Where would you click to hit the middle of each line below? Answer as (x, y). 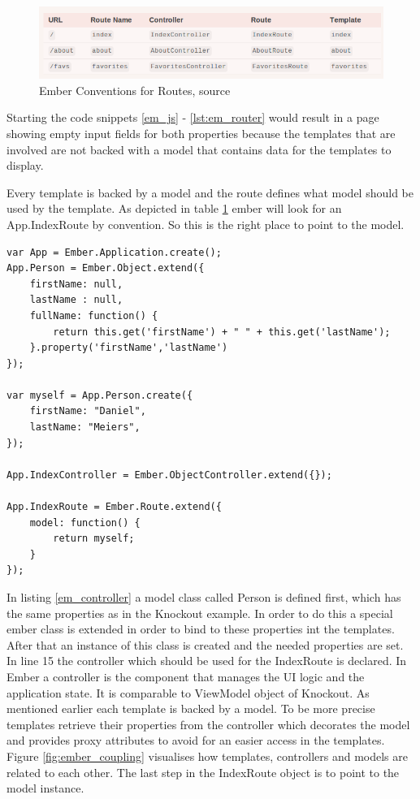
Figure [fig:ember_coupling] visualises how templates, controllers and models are (207, 756)
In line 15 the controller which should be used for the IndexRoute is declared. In (207, 661)
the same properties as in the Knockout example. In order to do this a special (200, 613)
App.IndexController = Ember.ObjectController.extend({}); (169, 475)
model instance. (45, 788)
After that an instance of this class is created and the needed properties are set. (205, 644)
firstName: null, (76, 284)
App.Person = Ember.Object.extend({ (106, 268)
